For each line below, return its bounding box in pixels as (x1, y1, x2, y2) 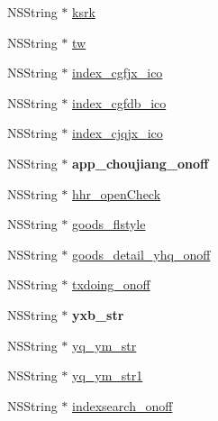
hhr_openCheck (72, 184, 161, 203)
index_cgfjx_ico (72, 63, 163, 82)
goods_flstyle (72, 215, 146, 233)
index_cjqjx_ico (72, 124, 163, 142)
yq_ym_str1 (72, 366, 143, 385)
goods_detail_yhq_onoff (72, 244, 211, 263)
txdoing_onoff (72, 275, 150, 294)
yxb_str (72, 305, 124, 324)
